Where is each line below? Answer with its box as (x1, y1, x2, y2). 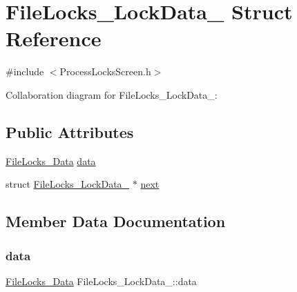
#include (6, 64, 44, 79)
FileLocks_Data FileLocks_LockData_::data (6, 273, 197, 288)
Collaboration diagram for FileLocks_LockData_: (6, 87, 218, 101)
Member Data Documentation (6, 211, 226, 232)
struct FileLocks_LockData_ (6, 177, 130, 191)
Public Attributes (6, 121, 134, 142)
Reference (6, 24, 102, 52)
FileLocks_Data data (6, 153, 96, 168)
